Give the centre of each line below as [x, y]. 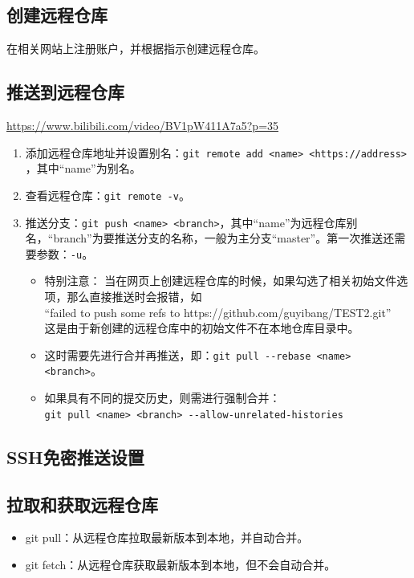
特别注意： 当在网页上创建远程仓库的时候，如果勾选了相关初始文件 [221, 281]
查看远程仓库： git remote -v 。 [108, 195]
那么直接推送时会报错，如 [134, 296]
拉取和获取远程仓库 [82, 504]
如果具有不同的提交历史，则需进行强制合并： [162, 398]
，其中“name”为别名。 [83, 168]
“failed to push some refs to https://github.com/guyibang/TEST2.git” [218, 312]
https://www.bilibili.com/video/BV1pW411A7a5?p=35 [143, 125]
